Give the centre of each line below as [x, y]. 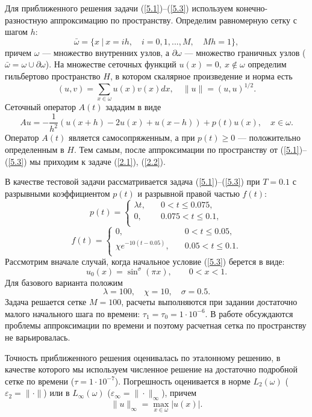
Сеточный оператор [40, 107]
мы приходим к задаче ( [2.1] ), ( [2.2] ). [98, 161]
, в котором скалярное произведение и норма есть [201, 76]
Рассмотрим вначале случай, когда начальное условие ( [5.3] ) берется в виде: [145, 261]
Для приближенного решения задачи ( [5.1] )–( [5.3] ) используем [119, 8]
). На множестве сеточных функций [111, 64]
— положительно [269, 137]
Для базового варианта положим [64, 282]
